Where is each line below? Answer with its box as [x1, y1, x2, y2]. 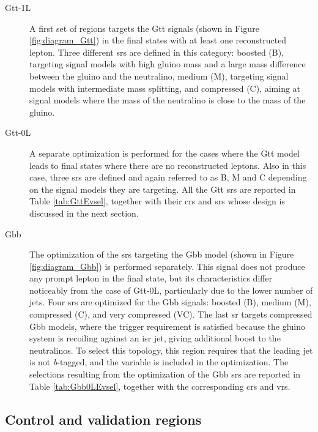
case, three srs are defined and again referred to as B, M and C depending [29, 171, 307, 184]
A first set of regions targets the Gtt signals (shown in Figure [29, 21, 259, 34]
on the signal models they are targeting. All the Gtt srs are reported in [29, 182, 296, 195]
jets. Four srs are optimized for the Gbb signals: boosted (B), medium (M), [29, 296, 311, 308]
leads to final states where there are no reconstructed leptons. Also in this [29, 158, 306, 171]
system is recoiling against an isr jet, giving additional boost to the [29, 332, 281, 344]
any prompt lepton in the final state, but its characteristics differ [29, 272, 273, 285]
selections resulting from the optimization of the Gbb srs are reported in [29, 368, 300, 381]
